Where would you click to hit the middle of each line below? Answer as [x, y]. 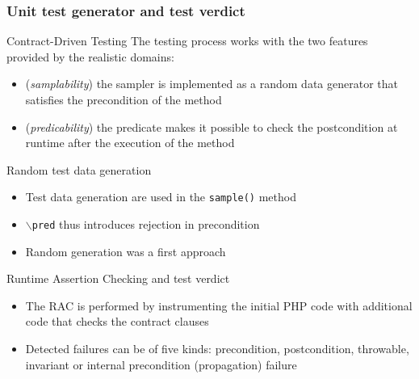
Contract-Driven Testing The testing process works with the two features [187, 41]
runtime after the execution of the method [130, 143]
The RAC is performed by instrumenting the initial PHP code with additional [219, 305]
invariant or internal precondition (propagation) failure [161, 364]
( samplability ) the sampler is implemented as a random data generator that [212, 84]
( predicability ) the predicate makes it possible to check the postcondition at [212, 126]
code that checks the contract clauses [117, 321]
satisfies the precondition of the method [124, 99]
